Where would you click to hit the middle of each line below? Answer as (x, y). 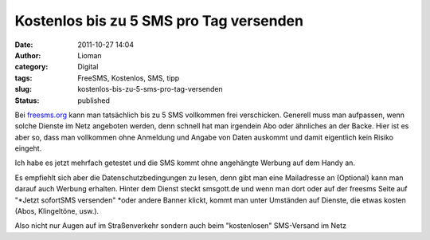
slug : (23, 89)
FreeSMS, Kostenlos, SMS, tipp (129, 78)
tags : (23, 78)
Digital (88, 67)
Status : (27, 100)
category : (31, 67)
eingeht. (28, 148)
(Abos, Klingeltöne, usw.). (57, 211)
